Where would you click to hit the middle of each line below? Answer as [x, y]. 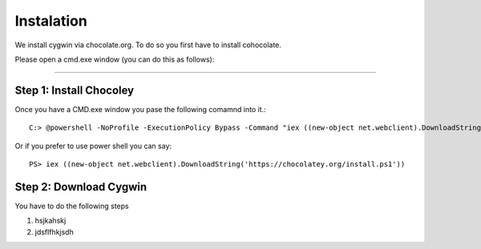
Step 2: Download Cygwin [81, 187]
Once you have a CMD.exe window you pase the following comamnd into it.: [140, 109]
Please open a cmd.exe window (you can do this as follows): [115, 59]
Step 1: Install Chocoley [75, 90]
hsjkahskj [51, 221]
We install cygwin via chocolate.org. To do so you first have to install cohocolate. [148, 45]
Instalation [51, 21]
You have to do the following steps [72, 206]
